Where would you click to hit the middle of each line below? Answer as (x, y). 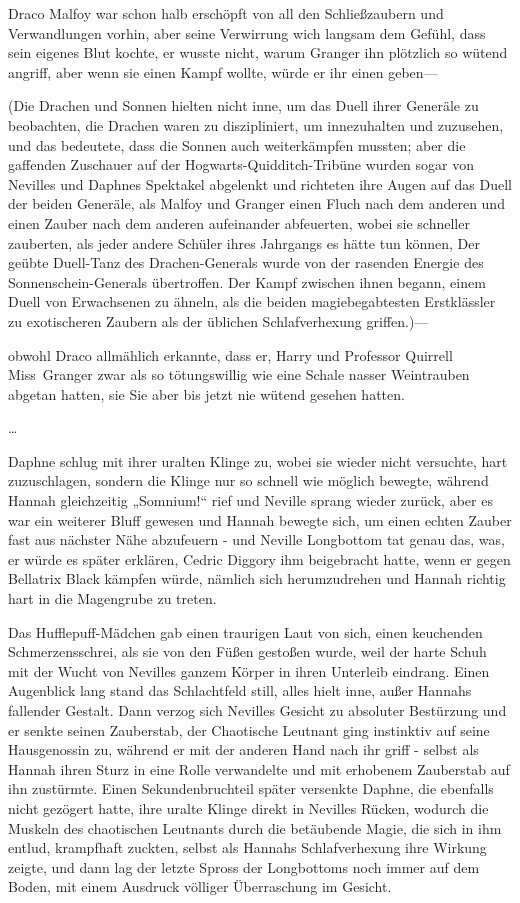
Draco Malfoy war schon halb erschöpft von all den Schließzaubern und (226, 13)
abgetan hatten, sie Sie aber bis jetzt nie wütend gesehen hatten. (206, 393)
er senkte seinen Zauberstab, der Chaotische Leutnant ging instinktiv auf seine (249, 729)
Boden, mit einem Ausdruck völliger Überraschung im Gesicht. (200, 886)
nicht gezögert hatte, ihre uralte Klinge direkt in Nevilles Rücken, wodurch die (248, 807)
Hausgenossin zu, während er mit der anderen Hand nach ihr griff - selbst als (243, 749)
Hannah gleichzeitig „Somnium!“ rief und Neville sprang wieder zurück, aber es (250, 500)
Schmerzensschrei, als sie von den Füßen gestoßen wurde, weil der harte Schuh (247, 651)
